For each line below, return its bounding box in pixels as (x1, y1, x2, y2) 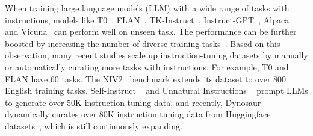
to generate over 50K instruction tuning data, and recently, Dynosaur (5, 96, 261, 108)
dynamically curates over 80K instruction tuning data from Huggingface (5, 108, 271, 120)
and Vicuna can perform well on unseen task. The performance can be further (5, 25, 297, 38)
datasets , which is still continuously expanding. (5, 119, 182, 132)
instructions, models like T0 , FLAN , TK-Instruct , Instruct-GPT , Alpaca (5, 13, 290, 26)
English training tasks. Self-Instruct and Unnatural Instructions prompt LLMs (5, 84, 308, 97)
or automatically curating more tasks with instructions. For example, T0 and (5, 60, 289, 73)
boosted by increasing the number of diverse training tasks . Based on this (5, 37, 280, 49)
